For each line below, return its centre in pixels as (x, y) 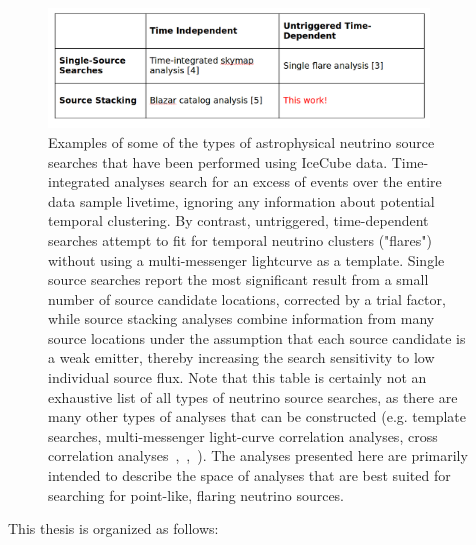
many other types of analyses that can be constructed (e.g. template (257, 416)
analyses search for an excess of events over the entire (278, 181)
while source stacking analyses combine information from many (241, 318)
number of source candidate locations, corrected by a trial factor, (247, 298)
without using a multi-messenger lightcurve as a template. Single (246, 259)
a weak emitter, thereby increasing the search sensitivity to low (241, 357)
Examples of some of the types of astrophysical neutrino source (241, 141)
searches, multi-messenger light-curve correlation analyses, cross (243, 435)
